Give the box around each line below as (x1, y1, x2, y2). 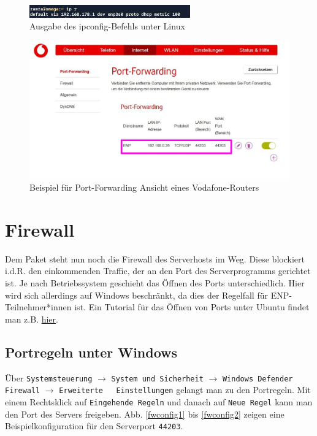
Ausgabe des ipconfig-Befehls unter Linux (29, 20, 185, 33)
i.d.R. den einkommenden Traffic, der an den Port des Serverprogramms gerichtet (5, 264, 311, 277)
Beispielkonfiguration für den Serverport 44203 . (5, 419, 183, 432)
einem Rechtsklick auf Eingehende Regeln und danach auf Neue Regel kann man (5, 395, 313, 408)
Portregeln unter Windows (5, 342, 178, 361)
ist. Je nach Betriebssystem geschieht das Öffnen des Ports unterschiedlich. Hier (5, 277, 305, 289)
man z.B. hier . (5, 312, 58, 325)
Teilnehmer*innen (5, 300, 72, 313)
